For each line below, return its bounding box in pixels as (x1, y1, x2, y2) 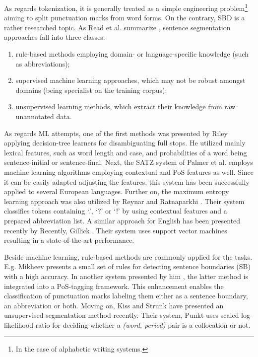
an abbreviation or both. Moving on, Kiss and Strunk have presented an (4, 300, 224, 310)
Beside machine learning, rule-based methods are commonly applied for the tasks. (4, 251, 253, 262)
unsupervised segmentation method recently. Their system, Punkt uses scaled (4, 310, 239, 320)
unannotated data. (15, 111, 72, 121)
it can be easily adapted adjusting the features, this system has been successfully (4, 176, 250, 187)
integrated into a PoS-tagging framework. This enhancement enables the (4, 281, 224, 291)
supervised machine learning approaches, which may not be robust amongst (15, 75, 246, 85)
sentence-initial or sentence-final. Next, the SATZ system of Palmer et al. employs (4, 157, 253, 167)
